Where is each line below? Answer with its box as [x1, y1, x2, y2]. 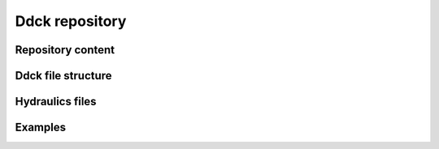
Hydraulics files [15, 95, 97, 109]
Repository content [15, 43, 115, 57]
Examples [15, 121, 67, 134]
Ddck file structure [15, 69, 113, 83]
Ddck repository [15, 12, 127, 30]
